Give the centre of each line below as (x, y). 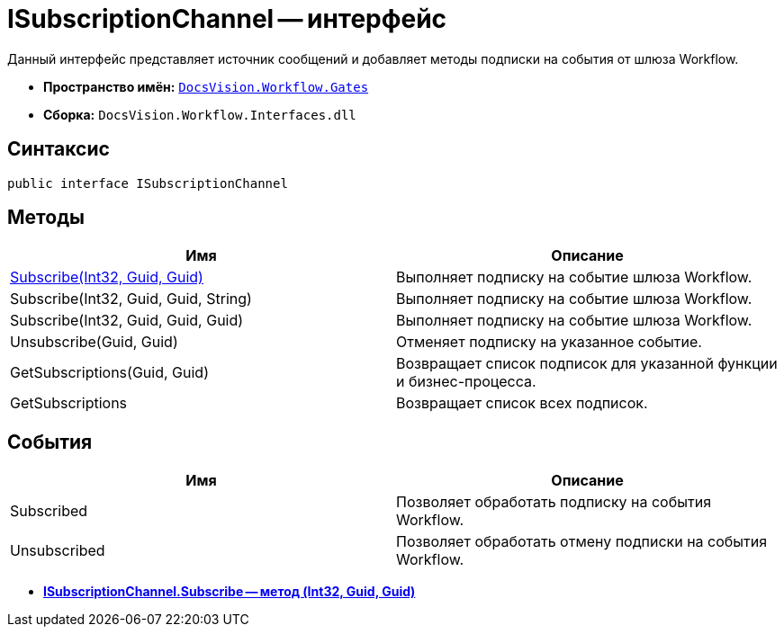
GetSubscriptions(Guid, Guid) (109, 373)
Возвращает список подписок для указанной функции (587, 364)
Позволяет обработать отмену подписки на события (582, 542)
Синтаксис (59, 149)
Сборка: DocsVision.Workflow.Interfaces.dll (200, 114)
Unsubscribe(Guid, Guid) (94, 342)
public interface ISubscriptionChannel (148, 183)
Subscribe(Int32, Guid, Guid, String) (131, 299)
